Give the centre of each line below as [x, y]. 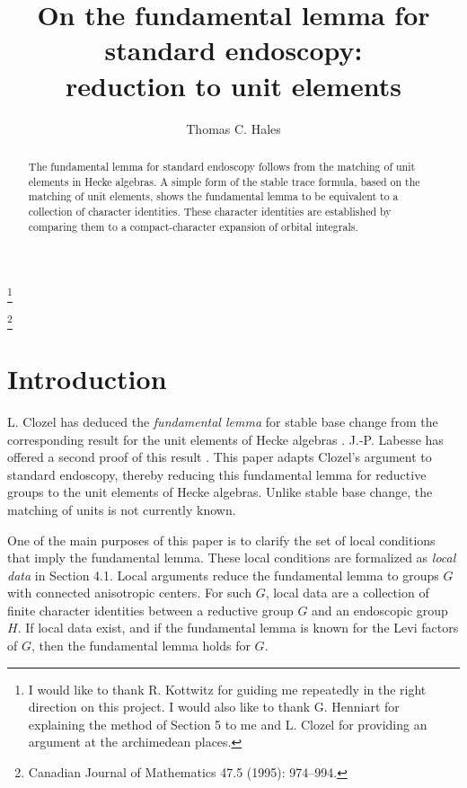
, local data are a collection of [347, 593]
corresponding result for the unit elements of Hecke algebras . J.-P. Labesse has [225, 439]
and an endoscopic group [380, 610]
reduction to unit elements [233, 85]
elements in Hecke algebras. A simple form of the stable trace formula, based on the [224, 181]
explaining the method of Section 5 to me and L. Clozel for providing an [228, 724]
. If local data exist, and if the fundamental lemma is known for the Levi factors [238, 628]
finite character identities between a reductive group [150, 610]
